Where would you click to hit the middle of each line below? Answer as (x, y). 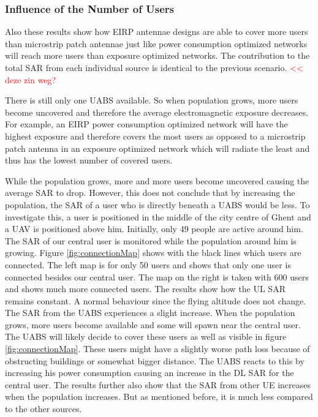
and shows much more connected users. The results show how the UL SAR (145, 289)
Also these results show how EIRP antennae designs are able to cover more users (157, 32)
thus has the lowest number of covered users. (89, 160)
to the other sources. (44, 409)
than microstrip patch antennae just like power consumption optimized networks (156, 43)
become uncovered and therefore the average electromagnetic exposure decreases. (157, 112)
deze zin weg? (31, 79)
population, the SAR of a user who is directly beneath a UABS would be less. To (157, 204)
